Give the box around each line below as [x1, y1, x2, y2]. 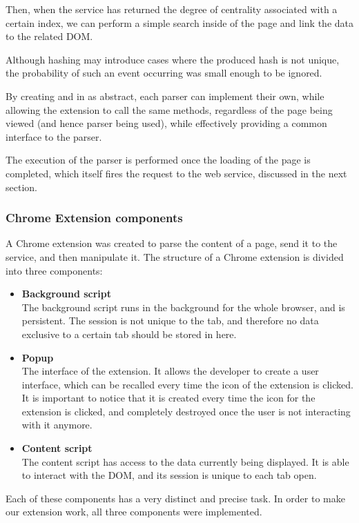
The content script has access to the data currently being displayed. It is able [21, 454, 349, 468]
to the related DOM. [6, 29, 93, 43]
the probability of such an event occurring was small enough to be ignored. [6, 66, 322, 80]
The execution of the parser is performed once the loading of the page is [6, 152, 311, 167]
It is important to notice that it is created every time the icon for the [21, 391, 316, 405]
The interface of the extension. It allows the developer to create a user [21, 364, 319, 378]
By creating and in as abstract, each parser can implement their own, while [6, 88, 324, 103]
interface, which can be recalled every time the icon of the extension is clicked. [21, 377, 353, 391]
